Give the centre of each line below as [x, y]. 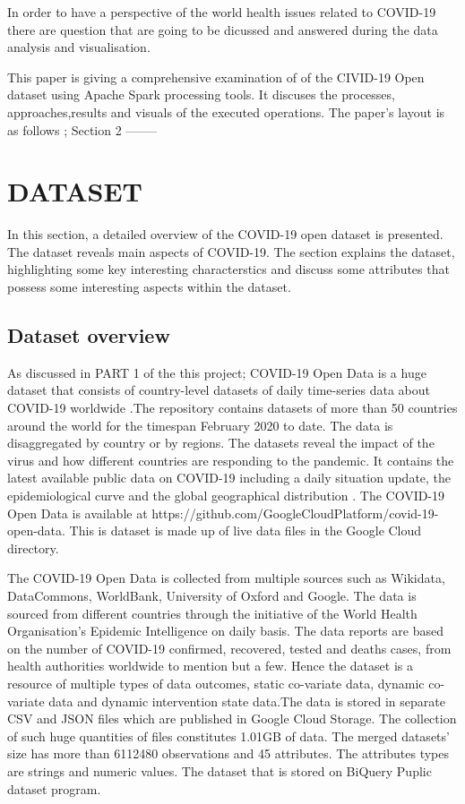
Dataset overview [89, 335]
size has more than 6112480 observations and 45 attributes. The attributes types [228, 753]
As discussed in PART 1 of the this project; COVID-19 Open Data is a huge [217, 372]
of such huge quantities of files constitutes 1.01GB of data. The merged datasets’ [228, 736]
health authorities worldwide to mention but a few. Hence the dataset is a [210, 666]
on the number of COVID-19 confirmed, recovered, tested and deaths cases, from [229, 648]
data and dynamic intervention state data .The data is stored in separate [247, 701]
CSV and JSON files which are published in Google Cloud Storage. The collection [232, 718]
